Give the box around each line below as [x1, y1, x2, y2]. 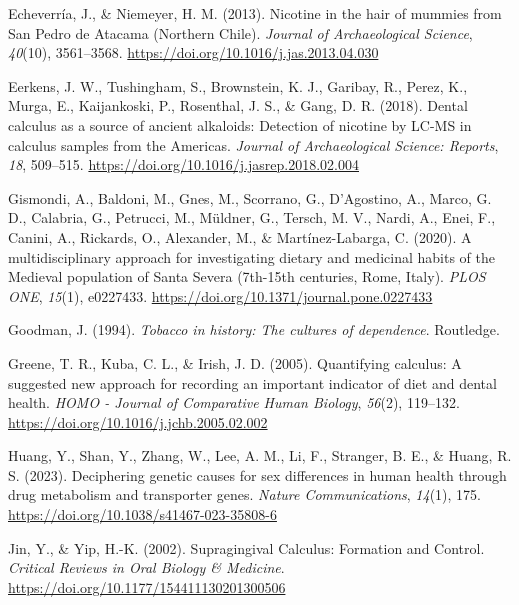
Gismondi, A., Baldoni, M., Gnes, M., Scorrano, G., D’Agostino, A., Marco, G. [8, 187, 492, 208]
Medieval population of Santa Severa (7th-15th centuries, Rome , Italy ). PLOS [8, 266, 486, 287]
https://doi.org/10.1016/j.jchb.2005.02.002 [8, 411, 268, 432]
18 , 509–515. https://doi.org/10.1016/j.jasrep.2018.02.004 [8, 154, 359, 175]
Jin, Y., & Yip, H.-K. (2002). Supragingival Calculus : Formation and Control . [8, 537, 485, 558]
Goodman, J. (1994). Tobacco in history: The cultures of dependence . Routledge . [8, 319, 500, 340]
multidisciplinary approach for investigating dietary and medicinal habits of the [8, 246, 495, 267]
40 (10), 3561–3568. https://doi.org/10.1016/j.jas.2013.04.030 [8, 42, 379, 63]
